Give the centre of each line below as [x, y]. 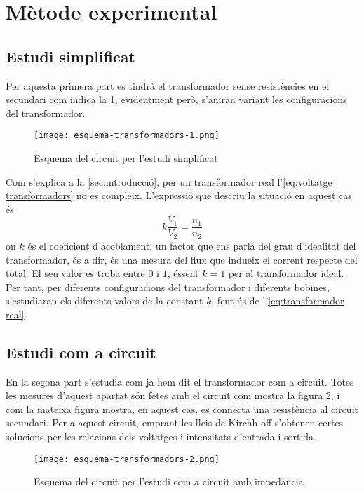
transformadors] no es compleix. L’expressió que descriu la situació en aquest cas [179, 195]
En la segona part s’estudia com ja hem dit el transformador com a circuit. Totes [180, 381]
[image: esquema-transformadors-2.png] [127, 459]
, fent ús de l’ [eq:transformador [278, 300]
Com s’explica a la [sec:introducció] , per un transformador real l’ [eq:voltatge [169, 181]
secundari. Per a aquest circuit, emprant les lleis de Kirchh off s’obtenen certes [175, 423]
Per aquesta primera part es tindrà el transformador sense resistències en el [168, 85]
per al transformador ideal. [286, 273]
